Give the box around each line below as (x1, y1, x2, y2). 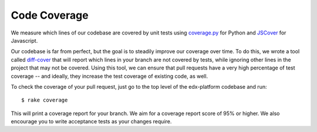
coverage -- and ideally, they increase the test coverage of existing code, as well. (11, 72, 208, 79)
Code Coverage (11, 9, 89, 22)
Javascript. (11, 37, 38, 44)
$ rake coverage (21, 97, 68, 103)
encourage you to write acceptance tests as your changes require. (11, 118, 172, 125)
